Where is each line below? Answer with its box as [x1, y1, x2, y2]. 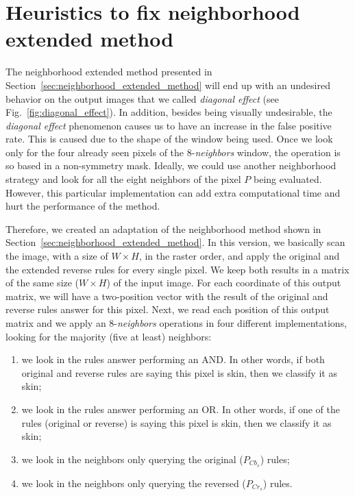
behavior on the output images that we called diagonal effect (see [5, 91, 279, 106]
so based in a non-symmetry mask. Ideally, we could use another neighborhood [5, 158, 336, 173]
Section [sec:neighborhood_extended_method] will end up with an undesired [5, 77, 330, 92]
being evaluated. [254, 172, 322, 186]
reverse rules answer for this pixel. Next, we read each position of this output [5, 302, 330, 317]
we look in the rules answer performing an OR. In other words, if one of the [21, 401, 341, 416]
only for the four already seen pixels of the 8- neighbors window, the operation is [5, 145, 341, 159]
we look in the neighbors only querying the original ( [21, 451, 243, 466]
